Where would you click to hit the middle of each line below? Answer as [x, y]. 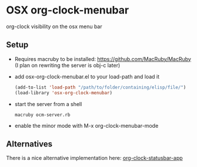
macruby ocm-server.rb [42, 115]
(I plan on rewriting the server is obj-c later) [67, 65]
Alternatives [29, 144]
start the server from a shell [48, 104]
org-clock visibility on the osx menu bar [54, 26]
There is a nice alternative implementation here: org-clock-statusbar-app [95, 158]
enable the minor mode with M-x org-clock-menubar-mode [86, 125]
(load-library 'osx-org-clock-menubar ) [64, 93]
